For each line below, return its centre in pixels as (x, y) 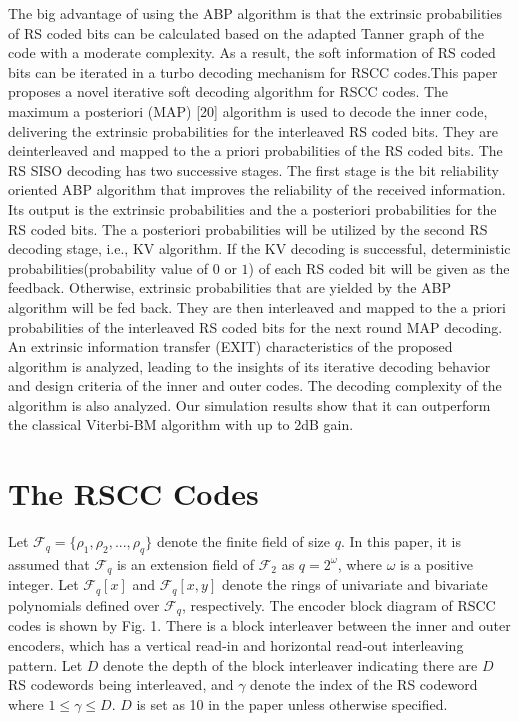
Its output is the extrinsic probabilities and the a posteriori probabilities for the (252, 208)
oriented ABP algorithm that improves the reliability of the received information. (257, 189)
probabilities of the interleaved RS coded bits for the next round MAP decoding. (255, 326)
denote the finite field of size (243, 541)
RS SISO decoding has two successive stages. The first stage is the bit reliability (253, 169)
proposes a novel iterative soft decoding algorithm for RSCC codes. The (228, 91)
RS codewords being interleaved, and (121, 684)
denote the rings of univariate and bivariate (354, 584)
